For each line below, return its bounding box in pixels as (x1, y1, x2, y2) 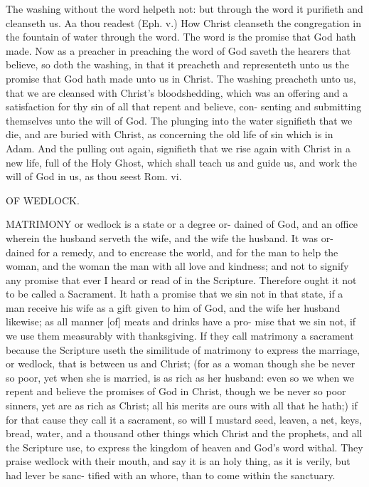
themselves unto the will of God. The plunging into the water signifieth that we (6, 112, 353, 127)
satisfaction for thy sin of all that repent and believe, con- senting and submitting (6, 99, 362, 114)
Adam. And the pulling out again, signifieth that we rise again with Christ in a (6, 140, 351, 155)
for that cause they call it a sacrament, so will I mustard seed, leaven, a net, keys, (6, 412, 363, 426)
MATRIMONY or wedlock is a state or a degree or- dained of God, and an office (6, 216, 358, 231)
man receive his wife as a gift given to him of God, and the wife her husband (6, 300, 341, 315)
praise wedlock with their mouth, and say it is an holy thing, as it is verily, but (6, 454, 351, 468)
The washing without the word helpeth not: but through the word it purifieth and (6, 1, 363, 16)
